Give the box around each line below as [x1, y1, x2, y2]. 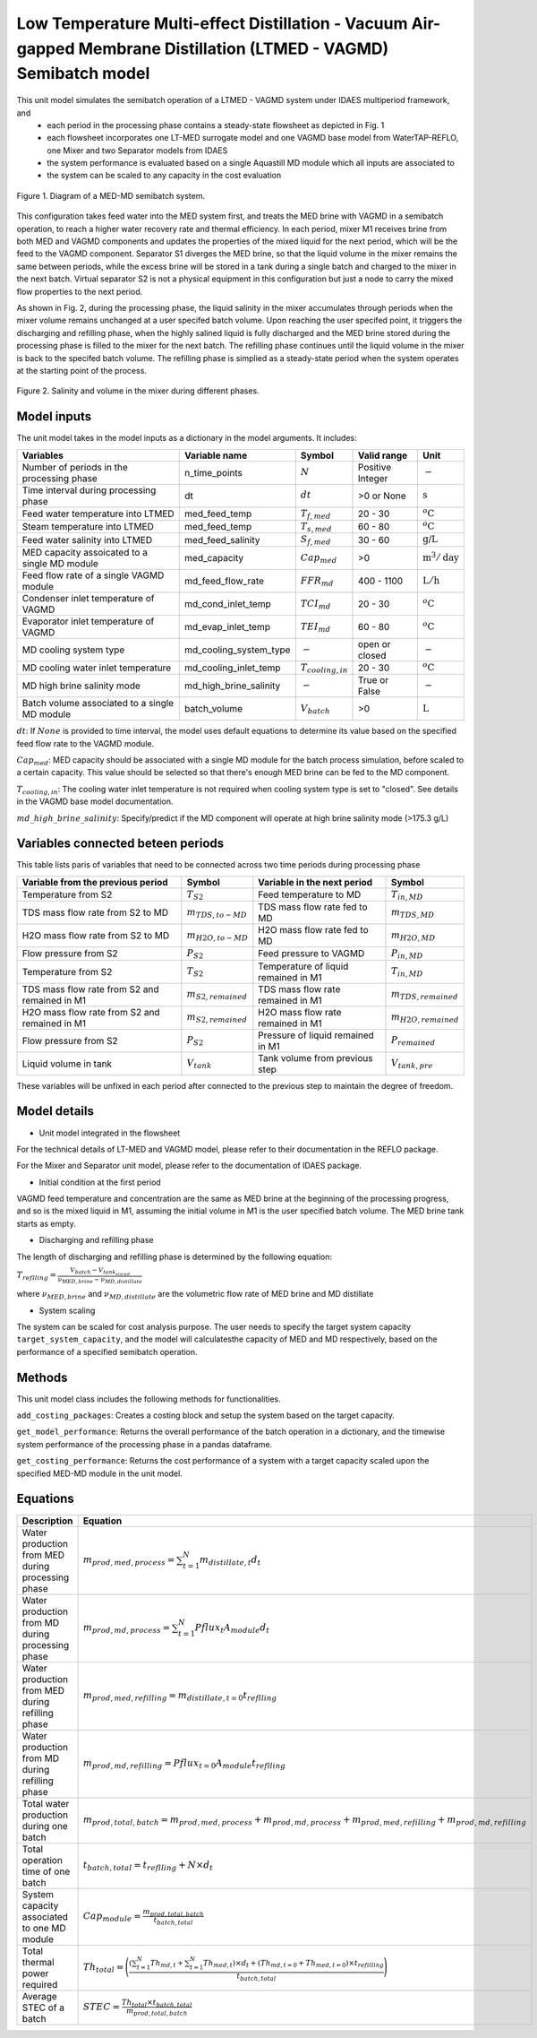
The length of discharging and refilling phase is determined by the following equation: [16, 1251, 333, 1262]
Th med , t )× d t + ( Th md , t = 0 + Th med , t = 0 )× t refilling [202, 1958, 385, 1969]
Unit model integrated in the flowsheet [38, 1127, 181, 1138]
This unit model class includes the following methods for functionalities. [16, 1394, 281, 1404]
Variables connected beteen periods [16, 836, 225, 851]
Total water [21, 1797, 70, 1809]
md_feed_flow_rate [184, 574, 264, 587]
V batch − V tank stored [70, 1266, 131, 1277]
